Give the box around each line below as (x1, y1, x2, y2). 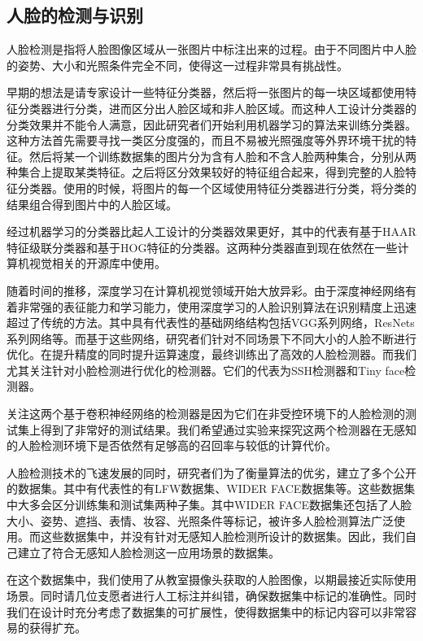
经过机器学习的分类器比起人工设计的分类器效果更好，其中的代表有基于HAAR (7, 223, 416, 240)
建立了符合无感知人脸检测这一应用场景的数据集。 (17, 543, 280, 560)
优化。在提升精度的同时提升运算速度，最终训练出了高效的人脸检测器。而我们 (7, 346, 416, 363)
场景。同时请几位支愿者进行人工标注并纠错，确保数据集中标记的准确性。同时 (7, 587, 416, 604)
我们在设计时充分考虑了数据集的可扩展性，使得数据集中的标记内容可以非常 (7, 603, 405, 620)
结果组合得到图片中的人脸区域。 (7, 195, 177, 212)
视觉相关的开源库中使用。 (28, 255, 166, 272)
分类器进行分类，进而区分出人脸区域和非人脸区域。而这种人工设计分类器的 (17, 99, 416, 116)
